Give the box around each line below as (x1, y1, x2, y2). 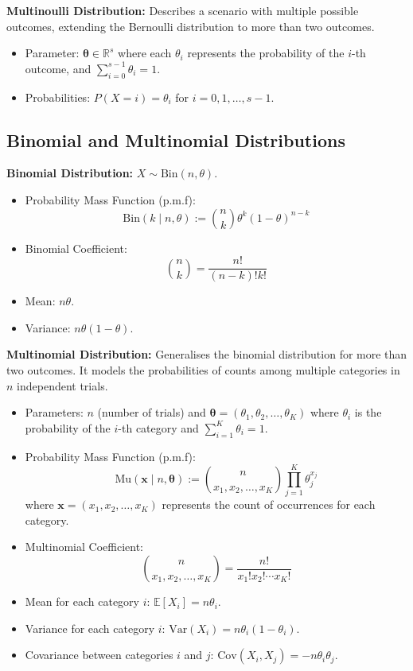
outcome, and (25, 60, 92, 76)
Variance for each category (25, 619, 155, 636)
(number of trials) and (97, 404, 206, 421)
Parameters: (25, 404, 84, 421)
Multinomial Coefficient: (25, 538, 143, 555)
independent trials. (17, 377, 108, 394)
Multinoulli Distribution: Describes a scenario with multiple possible (6, 2, 359, 18)
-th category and (118, 419, 199, 436)
